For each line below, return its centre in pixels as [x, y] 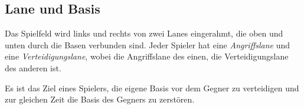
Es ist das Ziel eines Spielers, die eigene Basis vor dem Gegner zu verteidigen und [152, 87]
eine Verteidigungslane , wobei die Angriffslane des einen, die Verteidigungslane [147, 56]
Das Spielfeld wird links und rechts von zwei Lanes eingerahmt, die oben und [144, 33]
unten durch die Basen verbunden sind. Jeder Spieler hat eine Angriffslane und [148, 44]
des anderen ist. [33, 67]
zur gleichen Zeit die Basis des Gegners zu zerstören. [100, 99]
